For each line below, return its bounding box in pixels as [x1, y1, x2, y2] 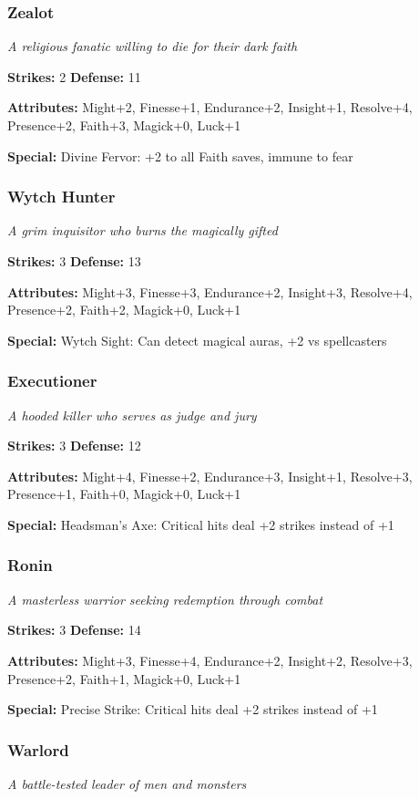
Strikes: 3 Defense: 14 [7, 620, 141, 639]
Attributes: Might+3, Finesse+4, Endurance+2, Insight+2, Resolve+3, [7, 650, 413, 669]
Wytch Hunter [7, 185, 116, 208]
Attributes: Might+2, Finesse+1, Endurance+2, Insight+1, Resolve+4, [7, 98, 413, 117]
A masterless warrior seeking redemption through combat [7, 589, 323, 608]
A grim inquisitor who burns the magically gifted [7, 221, 278, 240]
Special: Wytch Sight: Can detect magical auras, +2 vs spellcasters [7, 330, 387, 349]
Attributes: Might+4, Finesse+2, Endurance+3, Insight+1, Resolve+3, [7, 466, 413, 485]
